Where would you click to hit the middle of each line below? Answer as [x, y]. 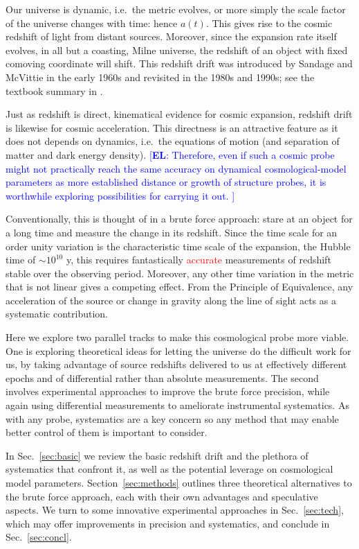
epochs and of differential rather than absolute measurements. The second [162, 377]
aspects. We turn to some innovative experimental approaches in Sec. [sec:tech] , [175, 510]
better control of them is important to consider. [107, 432]
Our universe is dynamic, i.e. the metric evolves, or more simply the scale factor [176, 9]
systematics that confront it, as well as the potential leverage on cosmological [169, 469]
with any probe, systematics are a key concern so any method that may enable [172, 418]
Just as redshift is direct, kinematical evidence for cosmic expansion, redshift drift [179, 114]
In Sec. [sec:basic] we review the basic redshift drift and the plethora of [157, 455]
